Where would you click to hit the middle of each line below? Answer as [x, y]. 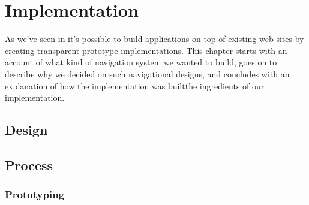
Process [29, 165]
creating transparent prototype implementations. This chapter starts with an [146, 50]
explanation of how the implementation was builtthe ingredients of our [135, 85]
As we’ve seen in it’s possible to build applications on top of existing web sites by [154, 39]
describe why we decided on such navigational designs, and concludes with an [147, 73]
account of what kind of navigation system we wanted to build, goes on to [141, 62]
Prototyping [34, 195]
